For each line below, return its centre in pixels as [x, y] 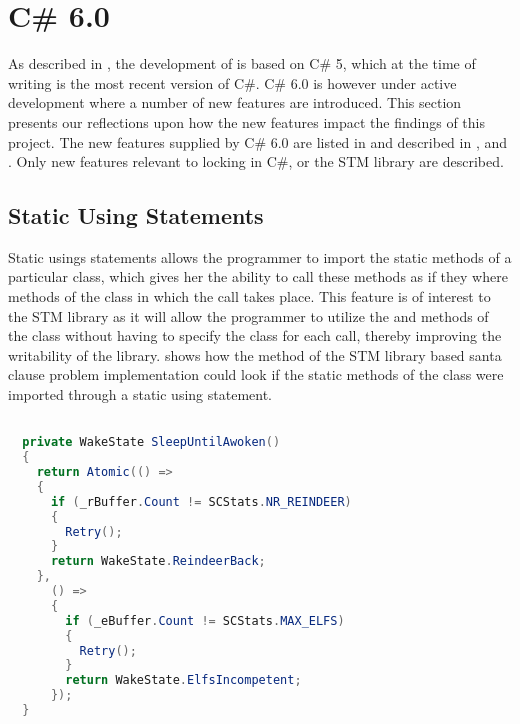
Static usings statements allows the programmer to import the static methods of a [260, 256]
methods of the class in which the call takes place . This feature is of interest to [249, 296]
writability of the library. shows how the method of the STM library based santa [255, 354]
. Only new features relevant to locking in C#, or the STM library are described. [256, 161]
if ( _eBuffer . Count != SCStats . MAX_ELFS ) [205, 620]
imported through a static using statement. [140, 394]
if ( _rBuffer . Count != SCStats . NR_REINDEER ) [201, 501]
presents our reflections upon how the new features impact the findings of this [247, 121]
